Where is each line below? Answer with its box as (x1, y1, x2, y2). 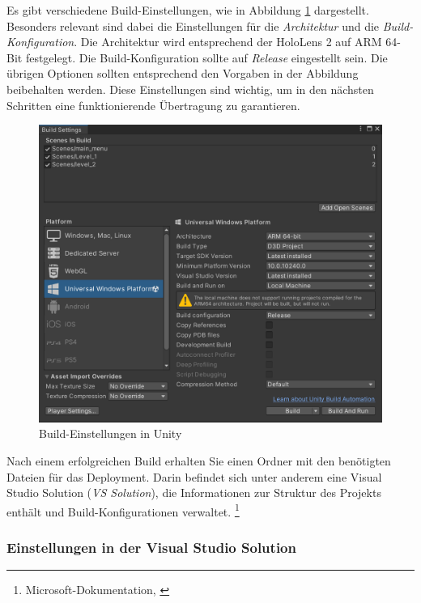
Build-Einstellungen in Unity (39, 425, 182, 442)
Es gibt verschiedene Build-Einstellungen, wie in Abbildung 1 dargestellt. (6, 2, 369, 18)
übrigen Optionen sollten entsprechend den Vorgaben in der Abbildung (6, 65, 359, 82)
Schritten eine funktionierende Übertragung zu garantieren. (6, 96, 300, 113)
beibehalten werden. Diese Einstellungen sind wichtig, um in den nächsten (6, 80, 374, 97)
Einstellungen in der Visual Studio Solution (6, 537, 296, 557)
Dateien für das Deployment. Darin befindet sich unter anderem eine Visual (6, 468, 382, 485)
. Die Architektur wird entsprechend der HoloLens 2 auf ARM (74, 33, 382, 50)
